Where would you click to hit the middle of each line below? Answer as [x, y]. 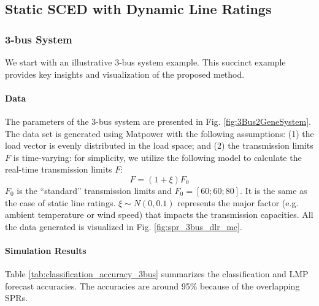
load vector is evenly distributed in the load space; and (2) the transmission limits [159, 145]
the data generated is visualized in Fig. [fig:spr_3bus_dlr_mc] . [124, 226]
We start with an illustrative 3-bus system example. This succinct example [145, 62]
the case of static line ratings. [60, 202]
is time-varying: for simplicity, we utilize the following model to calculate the [157, 157]
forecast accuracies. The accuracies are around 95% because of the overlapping [152, 285]
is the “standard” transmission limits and [94, 190]
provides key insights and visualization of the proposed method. [125, 74]
